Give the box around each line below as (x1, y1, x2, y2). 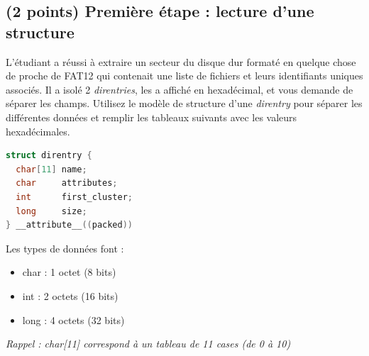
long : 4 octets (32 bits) (22, 312, 125, 327)
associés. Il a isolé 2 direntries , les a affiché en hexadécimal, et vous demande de (6, 82, 353, 96)
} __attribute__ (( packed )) (6, 220, 133, 230)
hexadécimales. (6, 123, 70, 138)
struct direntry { (6, 150, 92, 161)
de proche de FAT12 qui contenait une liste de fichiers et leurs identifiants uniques (6, 68, 363, 83)
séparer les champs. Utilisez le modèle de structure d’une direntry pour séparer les (6, 96, 363, 111)
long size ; (16, 206, 87, 216)
